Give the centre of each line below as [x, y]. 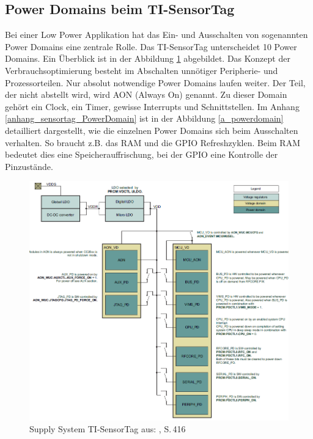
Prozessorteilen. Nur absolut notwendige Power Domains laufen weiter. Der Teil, [155, 82]
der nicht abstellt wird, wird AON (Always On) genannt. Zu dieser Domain [146, 94]
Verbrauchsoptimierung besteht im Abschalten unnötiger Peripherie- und [142, 70]
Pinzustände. [29, 166]
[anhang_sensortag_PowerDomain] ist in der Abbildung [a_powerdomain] [144, 118]
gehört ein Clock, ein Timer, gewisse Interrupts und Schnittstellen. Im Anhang [152, 106]
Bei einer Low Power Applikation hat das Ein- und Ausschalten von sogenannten [156, 35]
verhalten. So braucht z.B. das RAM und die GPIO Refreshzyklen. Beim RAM [153, 142]
